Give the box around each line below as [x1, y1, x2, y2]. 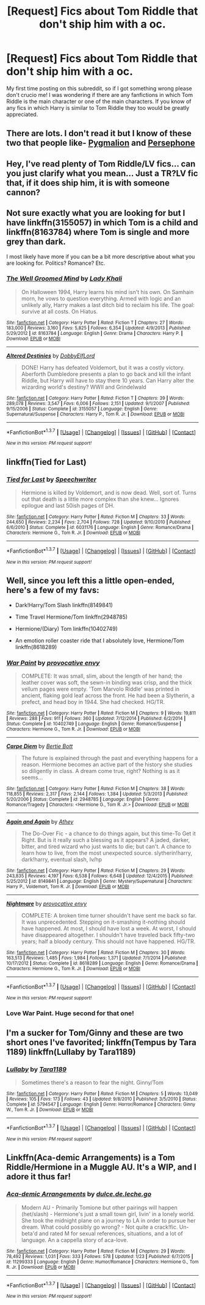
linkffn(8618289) [15, 643, 57, 650]
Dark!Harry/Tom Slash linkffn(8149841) [15, 601, 113, 608]
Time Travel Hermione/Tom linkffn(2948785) [15, 613, 128, 620]
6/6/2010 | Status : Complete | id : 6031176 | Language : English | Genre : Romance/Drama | [6, 525, 194, 531]
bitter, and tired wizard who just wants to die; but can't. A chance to [21, 843, 192, 850]
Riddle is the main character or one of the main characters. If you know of [6, 98, 192, 105]
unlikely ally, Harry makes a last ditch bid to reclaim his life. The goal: [21, 301, 195, 309]
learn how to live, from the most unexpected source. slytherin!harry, [21, 849, 193, 857]
